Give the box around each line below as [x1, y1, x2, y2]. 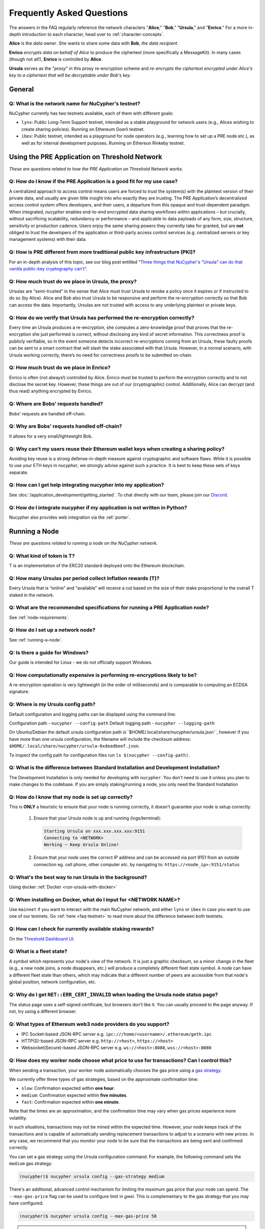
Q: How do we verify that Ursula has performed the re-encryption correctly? [9, 314, 195, 321]
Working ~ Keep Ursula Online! [44, 842, 120, 848]
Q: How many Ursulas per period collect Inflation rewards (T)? [9, 575, 159, 582]
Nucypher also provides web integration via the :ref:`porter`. [9, 514, 131, 520]
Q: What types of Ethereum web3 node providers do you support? [9, 1021, 169, 1027]
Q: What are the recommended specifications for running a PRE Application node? [9, 604, 210, 611]
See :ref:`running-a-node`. [9, 637, 63, 643]
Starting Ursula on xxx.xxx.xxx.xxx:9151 [44, 828, 145, 834]
